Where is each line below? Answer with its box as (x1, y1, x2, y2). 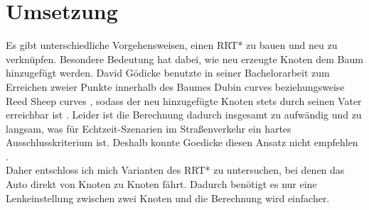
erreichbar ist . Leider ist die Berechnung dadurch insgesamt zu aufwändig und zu (6, 107, 362, 122)
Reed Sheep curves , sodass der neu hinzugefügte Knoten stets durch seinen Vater (6, 93, 362, 108)
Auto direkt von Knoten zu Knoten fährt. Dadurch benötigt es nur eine (6, 177, 317, 192)
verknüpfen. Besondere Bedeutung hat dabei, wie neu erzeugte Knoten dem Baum (6, 51, 363, 66)
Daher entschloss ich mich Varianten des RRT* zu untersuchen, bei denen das (6, 162, 345, 177)
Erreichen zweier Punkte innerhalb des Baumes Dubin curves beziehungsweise (6, 79, 345, 94)
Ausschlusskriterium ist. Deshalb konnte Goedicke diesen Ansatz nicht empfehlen (6, 135, 358, 150)
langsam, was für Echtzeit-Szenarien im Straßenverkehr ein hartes (6, 121, 292, 136)
